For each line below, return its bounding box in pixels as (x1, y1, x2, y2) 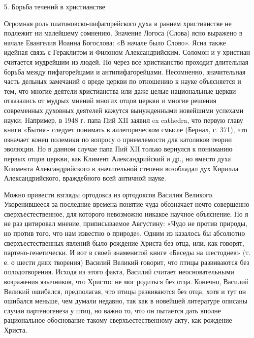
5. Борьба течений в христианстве (4, 1, 105, 11)
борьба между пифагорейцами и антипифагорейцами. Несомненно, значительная (4, 66, 246, 76)
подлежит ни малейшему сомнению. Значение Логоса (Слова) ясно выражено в (4, 28, 243, 38)
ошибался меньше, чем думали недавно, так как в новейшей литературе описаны (4, 296, 248, 306)
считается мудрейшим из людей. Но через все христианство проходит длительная (4, 56, 249, 67)
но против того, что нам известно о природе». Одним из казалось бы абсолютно (4, 228, 245, 238)
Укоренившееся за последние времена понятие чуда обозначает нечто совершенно (4, 199, 250, 209)
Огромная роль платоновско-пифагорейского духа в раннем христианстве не (4, 18, 232, 28)
